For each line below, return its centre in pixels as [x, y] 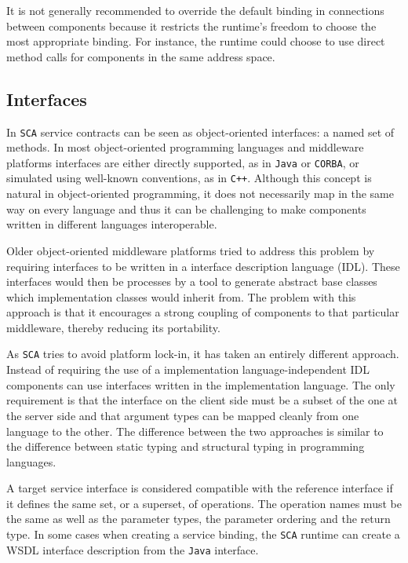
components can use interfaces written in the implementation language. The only [201, 384]
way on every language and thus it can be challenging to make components [186, 208]
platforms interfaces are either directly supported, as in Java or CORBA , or [183, 162]
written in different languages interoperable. [112, 224]
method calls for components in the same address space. [141, 56]
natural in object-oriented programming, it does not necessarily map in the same [200, 194]
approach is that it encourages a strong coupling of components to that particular [203, 312]
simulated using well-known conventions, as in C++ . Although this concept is [189, 178]
